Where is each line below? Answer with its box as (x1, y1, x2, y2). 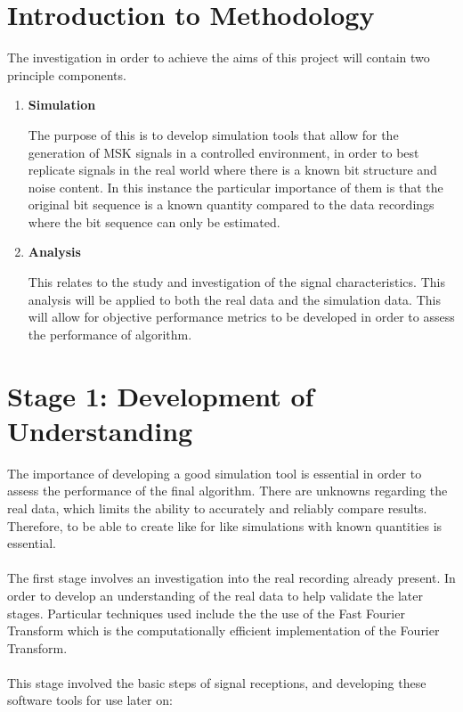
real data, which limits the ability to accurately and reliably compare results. (7, 498, 427, 517)
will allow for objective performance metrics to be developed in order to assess (28, 307, 455, 326)
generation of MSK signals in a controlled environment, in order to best (28, 143, 419, 161)
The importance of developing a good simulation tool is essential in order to (7, 463, 422, 482)
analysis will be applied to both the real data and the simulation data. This (28, 290, 441, 308)
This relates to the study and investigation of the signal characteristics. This (28, 273, 445, 291)
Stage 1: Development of (7, 377, 314, 413)
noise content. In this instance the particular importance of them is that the (28, 177, 443, 196)
